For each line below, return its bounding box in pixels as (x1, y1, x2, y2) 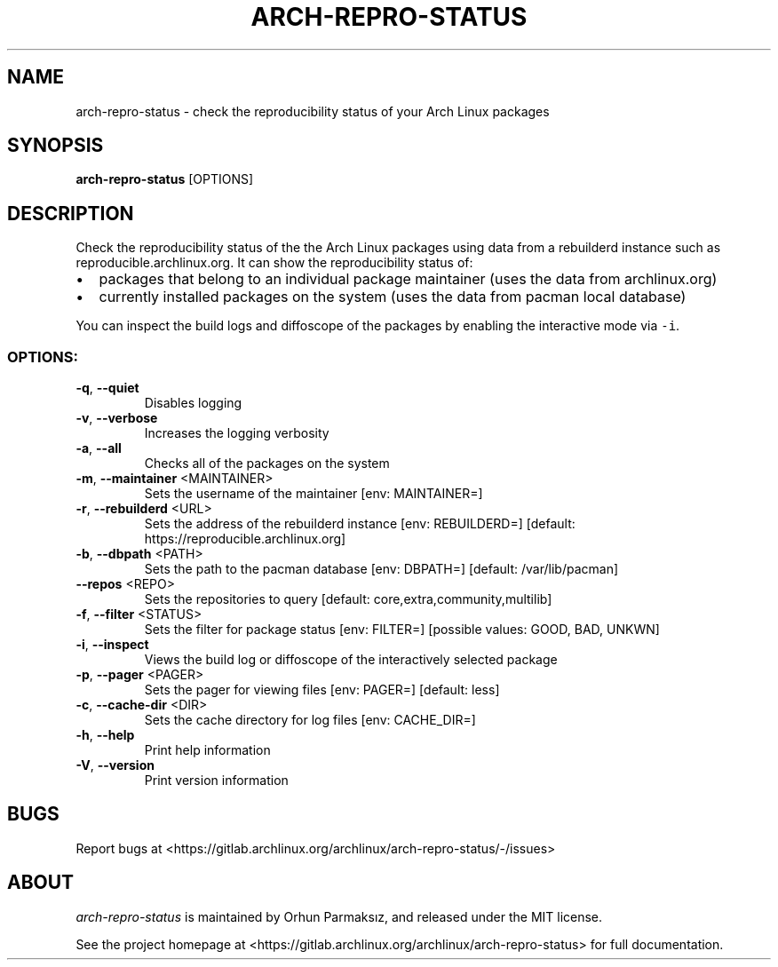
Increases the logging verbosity (144, 425, 329, 441)
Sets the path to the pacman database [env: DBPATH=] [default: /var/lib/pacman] (144, 561, 619, 577)
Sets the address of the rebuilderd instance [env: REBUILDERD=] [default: (144, 516, 576, 532)
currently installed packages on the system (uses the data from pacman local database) (99, 288, 687, 306)
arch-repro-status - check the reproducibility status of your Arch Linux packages (75, 103, 550, 119)
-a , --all (75, 440, 122, 456)
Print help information (144, 742, 271, 758)
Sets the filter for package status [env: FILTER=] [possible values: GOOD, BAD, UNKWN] (144, 622, 660, 638)
